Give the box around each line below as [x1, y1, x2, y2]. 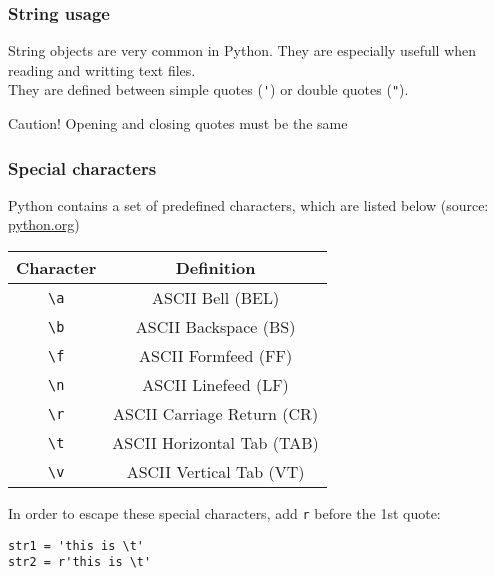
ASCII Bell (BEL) [152, 286, 280, 310]
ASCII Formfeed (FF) [139, 344, 293, 368]
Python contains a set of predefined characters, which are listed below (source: [8, 194, 489, 215]
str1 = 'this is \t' [8, 538, 145, 553]
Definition [175, 256, 256, 280]
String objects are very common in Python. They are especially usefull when [8, 40, 477, 61]
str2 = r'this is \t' [8, 555, 152, 570]
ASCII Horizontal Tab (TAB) [112, 431, 319, 455]
